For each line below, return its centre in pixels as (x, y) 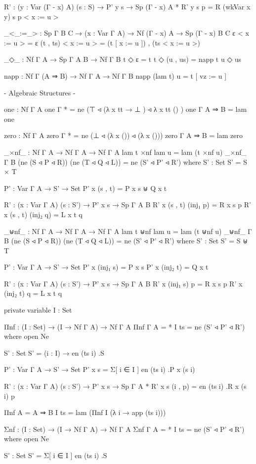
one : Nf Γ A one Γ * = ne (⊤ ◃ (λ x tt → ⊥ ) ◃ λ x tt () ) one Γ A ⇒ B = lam (126, 109)
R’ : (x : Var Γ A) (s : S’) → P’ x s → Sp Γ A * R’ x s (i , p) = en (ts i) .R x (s (125, 386)
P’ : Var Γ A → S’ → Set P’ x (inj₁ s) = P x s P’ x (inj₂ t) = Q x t (106, 267)
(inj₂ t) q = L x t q (33, 293)
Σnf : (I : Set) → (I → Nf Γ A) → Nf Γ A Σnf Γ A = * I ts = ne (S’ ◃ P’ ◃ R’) (124, 429)
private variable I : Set (38, 310)
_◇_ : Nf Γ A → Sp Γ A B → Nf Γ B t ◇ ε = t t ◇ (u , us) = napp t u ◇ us (123, 59)
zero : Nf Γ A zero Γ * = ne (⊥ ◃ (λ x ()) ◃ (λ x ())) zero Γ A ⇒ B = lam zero (123, 135)
